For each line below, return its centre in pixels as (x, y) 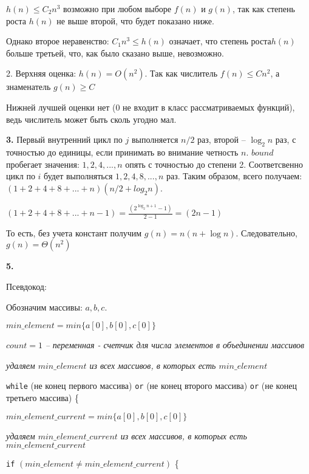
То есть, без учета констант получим (74, 232)
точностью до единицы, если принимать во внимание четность (122, 152)
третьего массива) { (42, 398)
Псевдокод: (26, 287)
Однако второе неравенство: (58, 41)
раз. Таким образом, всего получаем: (234, 176)
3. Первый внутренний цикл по (64, 139)
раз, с (286, 139)
